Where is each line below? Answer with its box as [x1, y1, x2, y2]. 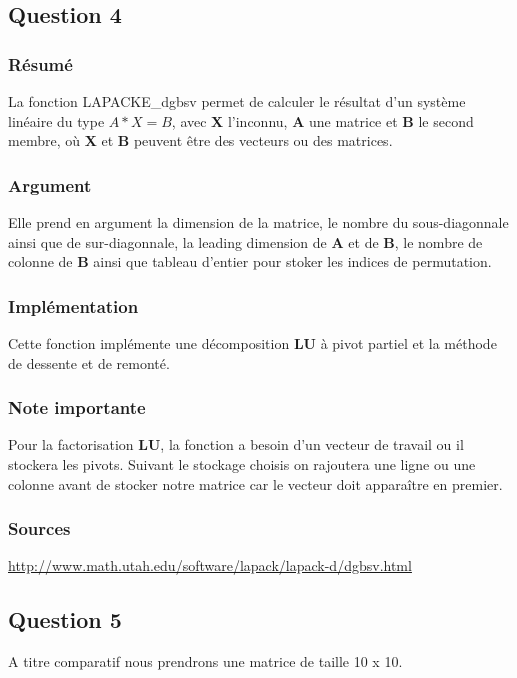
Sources [8, 516, 71, 541]
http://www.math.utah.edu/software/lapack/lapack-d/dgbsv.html [8, 555, 412, 576]
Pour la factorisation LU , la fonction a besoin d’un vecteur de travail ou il [8, 434, 464, 455]
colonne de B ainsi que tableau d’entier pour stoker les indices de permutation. [8, 251, 492, 272]
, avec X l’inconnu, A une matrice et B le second [171, 110, 474, 131]
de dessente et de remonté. [8, 352, 170, 373]
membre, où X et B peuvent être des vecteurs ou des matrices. [8, 130, 393, 151]
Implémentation [8, 293, 139, 318]
